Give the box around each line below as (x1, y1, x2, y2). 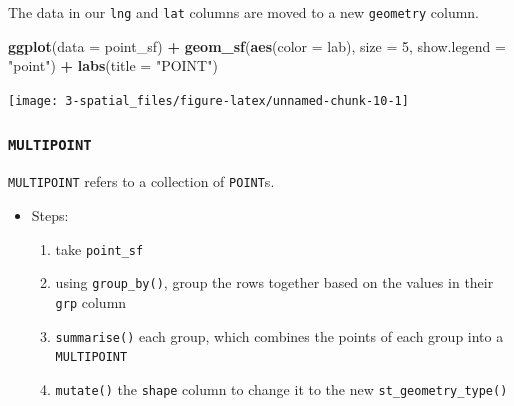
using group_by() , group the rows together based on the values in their (55, 272, 494, 293)
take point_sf (55, 238, 144, 259)
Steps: (31, 204, 69, 225)
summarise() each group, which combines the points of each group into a (55, 325, 504, 346)
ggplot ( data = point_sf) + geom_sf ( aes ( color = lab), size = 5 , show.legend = (8, 35, 506, 56)
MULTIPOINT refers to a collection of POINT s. (8, 171, 275, 192)
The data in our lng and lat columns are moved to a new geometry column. (8, 2, 480, 22)
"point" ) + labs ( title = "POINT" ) (8, 55, 218, 76)
